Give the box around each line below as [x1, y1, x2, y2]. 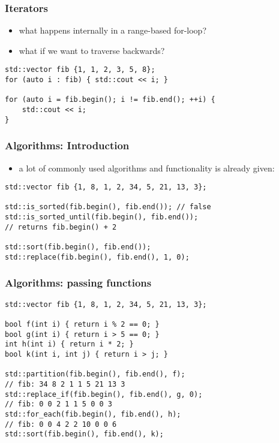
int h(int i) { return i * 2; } [5, 340, 134, 349]
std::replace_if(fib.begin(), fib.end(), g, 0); [5, 390, 203, 399]
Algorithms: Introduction [5, 138, 130, 153]
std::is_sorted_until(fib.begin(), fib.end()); [5, 213, 199, 222]
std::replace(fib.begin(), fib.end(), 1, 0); [5, 252, 190, 261]
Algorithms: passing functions [5, 275, 152, 290]
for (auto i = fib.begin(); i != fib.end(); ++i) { [5, 95, 215, 104]
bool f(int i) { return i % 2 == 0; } [5, 320, 160, 329]
